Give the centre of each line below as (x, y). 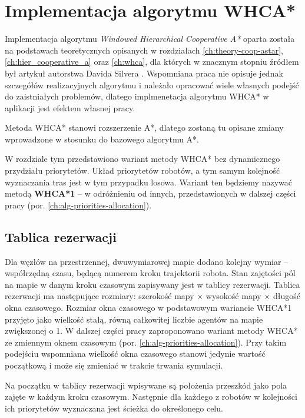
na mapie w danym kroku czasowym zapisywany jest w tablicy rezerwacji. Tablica (152, 284)
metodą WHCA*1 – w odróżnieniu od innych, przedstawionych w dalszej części (150, 193)
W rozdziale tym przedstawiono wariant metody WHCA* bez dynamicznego (142, 159)
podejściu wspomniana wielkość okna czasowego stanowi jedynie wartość (135, 354)
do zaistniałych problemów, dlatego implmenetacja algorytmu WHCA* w (137, 96)
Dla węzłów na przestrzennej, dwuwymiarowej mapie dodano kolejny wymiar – (147, 261)
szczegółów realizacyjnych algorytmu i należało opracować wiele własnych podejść (152, 84)
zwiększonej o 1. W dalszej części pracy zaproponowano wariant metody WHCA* (151, 331)
